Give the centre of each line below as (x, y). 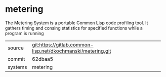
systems (17, 67)
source (16, 48)
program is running (24, 33)
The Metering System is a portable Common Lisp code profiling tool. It (77, 23)
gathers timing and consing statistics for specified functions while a (74, 28)
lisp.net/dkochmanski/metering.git (71, 51)
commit (16, 59)
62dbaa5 (42, 59)
